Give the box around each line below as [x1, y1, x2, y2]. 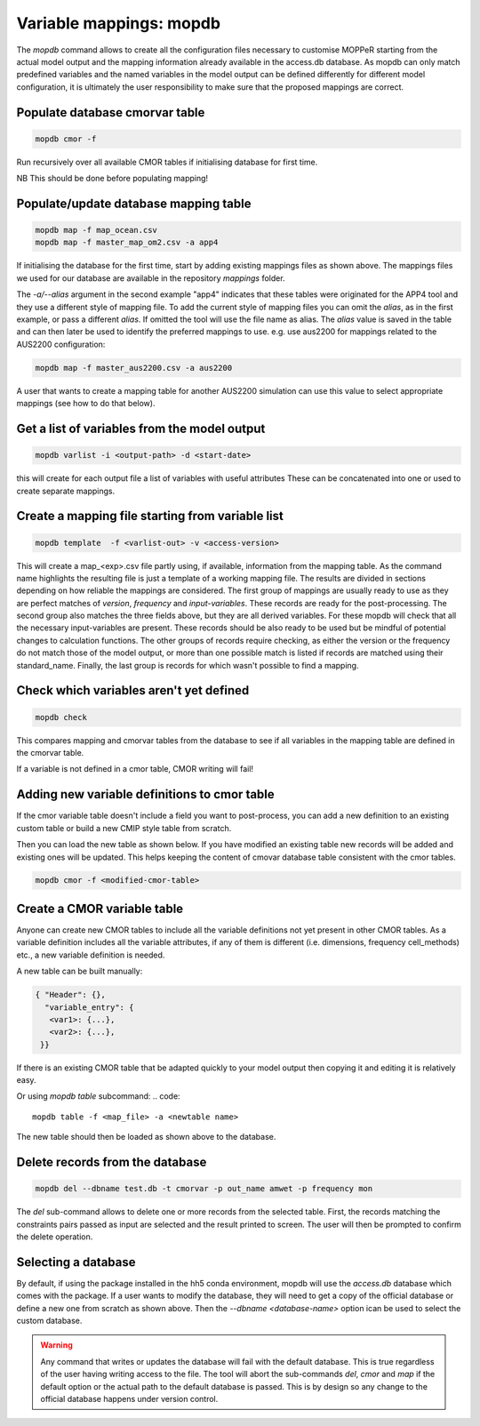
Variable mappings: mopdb [16, 13, 221, 33]
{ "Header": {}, [35, 989, 107, 1000]
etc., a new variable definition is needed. [16, 949, 165, 960]
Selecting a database [16, 1254, 136, 1270]
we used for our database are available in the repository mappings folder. [16, 272, 285, 284]
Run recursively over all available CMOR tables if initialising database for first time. [16, 156, 318, 167]
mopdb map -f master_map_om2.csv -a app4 [35, 237, 219, 248]
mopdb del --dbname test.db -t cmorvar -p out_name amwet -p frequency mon [35, 1183, 373, 1194]
